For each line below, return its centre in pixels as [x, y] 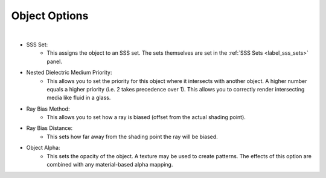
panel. [55, 61]
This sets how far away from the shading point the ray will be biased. [133, 137]
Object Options [50, 16]
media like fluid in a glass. [79, 98]
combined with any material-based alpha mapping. [110, 165]
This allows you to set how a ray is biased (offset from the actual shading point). [146, 117]
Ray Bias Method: [48, 109]
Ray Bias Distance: [50, 128]
